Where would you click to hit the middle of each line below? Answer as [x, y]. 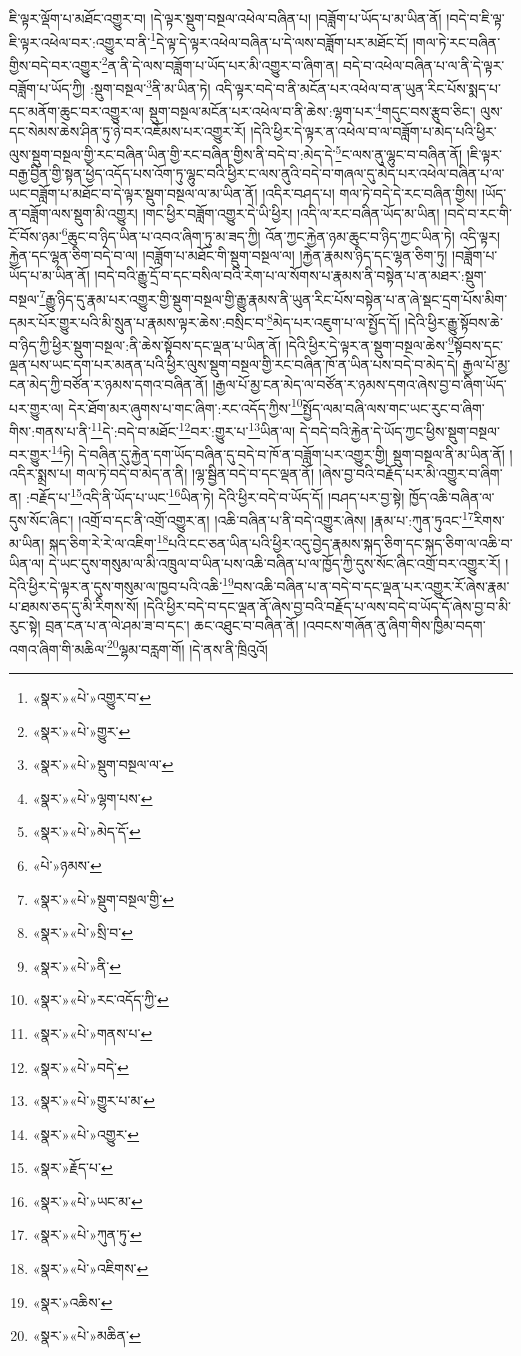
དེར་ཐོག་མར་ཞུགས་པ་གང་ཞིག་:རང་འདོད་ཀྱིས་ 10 [185, 406]
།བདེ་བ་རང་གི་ [478, 212]
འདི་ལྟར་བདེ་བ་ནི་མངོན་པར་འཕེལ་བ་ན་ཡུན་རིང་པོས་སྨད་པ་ [358, 87]
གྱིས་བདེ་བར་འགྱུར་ [55, 64]
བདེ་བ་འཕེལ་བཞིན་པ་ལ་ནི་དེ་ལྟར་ [423, 64]
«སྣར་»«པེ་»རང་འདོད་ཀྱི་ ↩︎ [100, 999]
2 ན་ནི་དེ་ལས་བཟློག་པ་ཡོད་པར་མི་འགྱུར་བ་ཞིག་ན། [220, 63]
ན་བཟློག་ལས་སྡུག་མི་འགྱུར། [73, 212]
